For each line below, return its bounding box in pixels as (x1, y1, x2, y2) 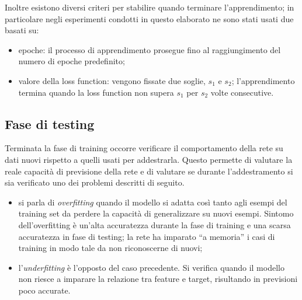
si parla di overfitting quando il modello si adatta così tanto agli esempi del (18, 196, 287, 208)
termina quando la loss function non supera (18, 86, 174, 98)
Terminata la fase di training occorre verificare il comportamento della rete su (5, 142, 283, 154)
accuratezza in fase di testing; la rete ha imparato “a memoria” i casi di (18, 230, 275, 242)
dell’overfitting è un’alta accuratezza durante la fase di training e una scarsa (18, 218, 291, 231)
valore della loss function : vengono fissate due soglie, (18, 74, 206, 86)
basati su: (5, 24, 39, 36)
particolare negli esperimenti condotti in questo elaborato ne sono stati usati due (5, 12, 294, 25)
